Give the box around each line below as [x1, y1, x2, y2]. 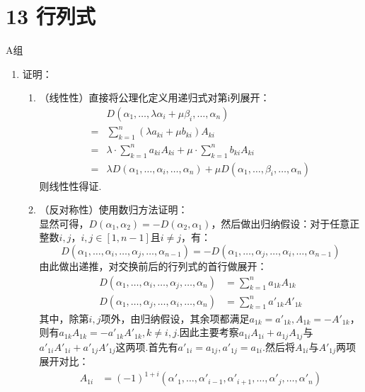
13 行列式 [6, 1, 95, 30]
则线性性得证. [39, 178, 102, 193]
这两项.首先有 [115, 339, 178, 354]
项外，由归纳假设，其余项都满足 [100, 310, 250, 325]
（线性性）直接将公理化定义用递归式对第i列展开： [39, 90, 270, 105]
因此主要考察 [179, 325, 239, 340]
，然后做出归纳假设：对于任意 [211, 215, 350, 230]
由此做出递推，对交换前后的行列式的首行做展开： [39, 259, 267, 273]
